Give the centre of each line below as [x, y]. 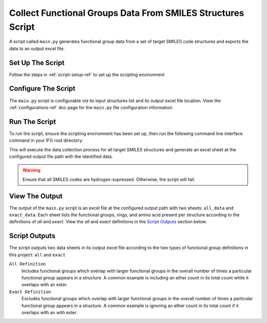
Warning [31, 170]
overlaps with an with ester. [49, 312]
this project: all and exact [37, 255]
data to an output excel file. [37, 48]
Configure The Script [42, 89]
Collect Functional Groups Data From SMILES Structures [127, 13]
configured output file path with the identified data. [61, 157]
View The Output [36, 196]
